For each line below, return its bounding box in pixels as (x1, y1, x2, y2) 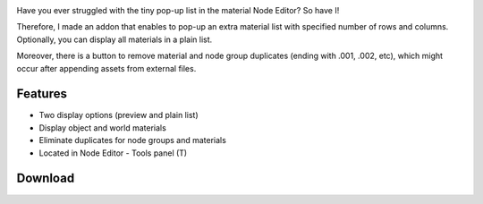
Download (16, 171, 75, 186)
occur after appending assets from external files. (16, 63, 197, 73)
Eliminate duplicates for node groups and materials (38, 135, 227, 146)
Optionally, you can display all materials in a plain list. (16, 34, 213, 45)
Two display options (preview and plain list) (38, 110, 199, 121)
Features (16, 86, 67, 102)
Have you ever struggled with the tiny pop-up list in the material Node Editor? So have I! (16, 5, 340, 15)
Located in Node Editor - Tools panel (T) (38, 148, 188, 158)
